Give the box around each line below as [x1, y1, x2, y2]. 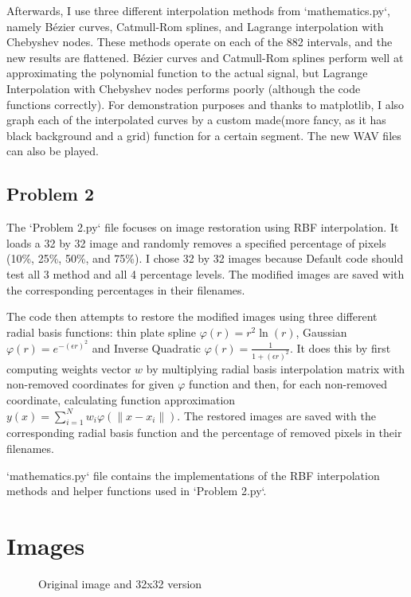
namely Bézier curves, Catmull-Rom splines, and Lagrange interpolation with [6, 18, 384, 34]
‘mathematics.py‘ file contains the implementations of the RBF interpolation [6, 466, 380, 483]
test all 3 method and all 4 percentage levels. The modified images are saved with [6, 265, 405, 282]
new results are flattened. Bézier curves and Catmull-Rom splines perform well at [6, 49, 404, 65]
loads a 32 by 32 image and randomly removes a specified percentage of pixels [6, 234, 386, 251]
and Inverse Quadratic [92, 339, 202, 356]
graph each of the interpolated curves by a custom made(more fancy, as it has [6, 111, 386, 128]
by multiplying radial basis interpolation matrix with [146, 360, 405, 377]
